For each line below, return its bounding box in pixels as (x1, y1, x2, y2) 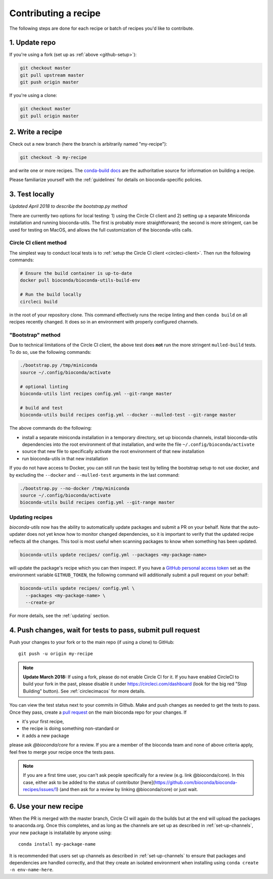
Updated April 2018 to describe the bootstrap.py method (9, 203, 127, 209)
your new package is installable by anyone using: (9, 829, 112, 836)
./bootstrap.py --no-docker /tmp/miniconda (20, 485, 130, 491)
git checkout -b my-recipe (20, 155, 87, 160)
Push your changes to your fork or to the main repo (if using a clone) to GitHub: (9, 639, 174, 645)
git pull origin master (20, 113, 79, 119)
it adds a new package (22, 732, 69, 738)
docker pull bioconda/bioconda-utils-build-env (20, 277, 140, 283)
